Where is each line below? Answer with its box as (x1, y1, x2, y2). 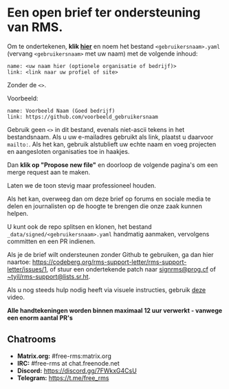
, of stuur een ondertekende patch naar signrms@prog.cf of (46, 265, 217, 273)
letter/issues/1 (7, 265, 47, 273)
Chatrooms (7, 333, 56, 345)
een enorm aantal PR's (7, 313, 74, 322)
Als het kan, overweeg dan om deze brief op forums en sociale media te (7, 194, 211, 203)
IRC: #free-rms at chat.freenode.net (17, 359, 120, 367)
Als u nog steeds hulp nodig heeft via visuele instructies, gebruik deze (7, 285, 206, 293)
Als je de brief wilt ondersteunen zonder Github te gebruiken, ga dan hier (7, 250, 215, 258)
